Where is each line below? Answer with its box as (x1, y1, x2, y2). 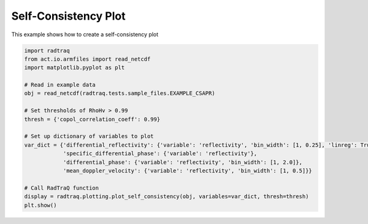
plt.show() (24, 201, 57, 209)
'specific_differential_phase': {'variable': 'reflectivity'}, (63, 150, 258, 157)
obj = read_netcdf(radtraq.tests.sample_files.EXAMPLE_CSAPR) (24, 90, 215, 97)
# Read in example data (24, 82, 96, 88)
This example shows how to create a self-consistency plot (11, 31, 159, 38)
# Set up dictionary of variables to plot (24, 133, 154, 140)
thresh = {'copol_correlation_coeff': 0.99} (24, 115, 161, 123)
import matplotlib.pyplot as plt (24, 64, 125, 71)
